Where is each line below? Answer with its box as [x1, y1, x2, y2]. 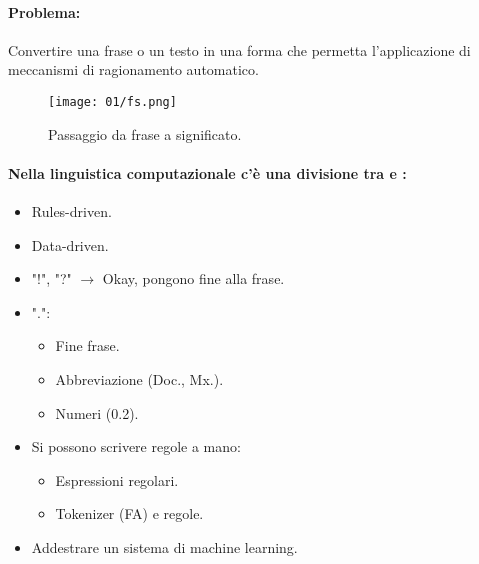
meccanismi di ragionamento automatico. [8, 59, 259, 80]
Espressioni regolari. [55, 469, 179, 490]
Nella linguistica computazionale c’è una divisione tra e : [8, 162, 407, 183]
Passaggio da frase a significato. [48, 123, 242, 144]
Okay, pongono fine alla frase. [102, 268, 285, 289]
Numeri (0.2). [55, 402, 139, 423]
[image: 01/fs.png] [48, 94, 177, 109]
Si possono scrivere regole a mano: [31, 436, 241, 457]
